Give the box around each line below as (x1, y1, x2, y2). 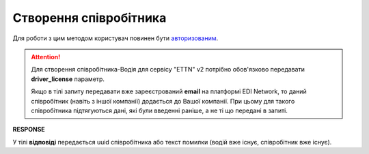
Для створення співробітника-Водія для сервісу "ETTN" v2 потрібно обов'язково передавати (31, 65, 305, 74)
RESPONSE (12, 125, 46, 134)
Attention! (31, 52, 61, 61)
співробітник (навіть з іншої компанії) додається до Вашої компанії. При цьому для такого (31, 97, 295, 105)
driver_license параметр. (31, 75, 105, 83)
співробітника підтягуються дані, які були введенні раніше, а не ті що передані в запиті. (31, 106, 288, 114)
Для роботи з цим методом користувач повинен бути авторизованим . (12, 34, 219, 42)
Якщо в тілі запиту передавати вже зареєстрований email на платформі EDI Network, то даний (31, 87, 307, 95)
